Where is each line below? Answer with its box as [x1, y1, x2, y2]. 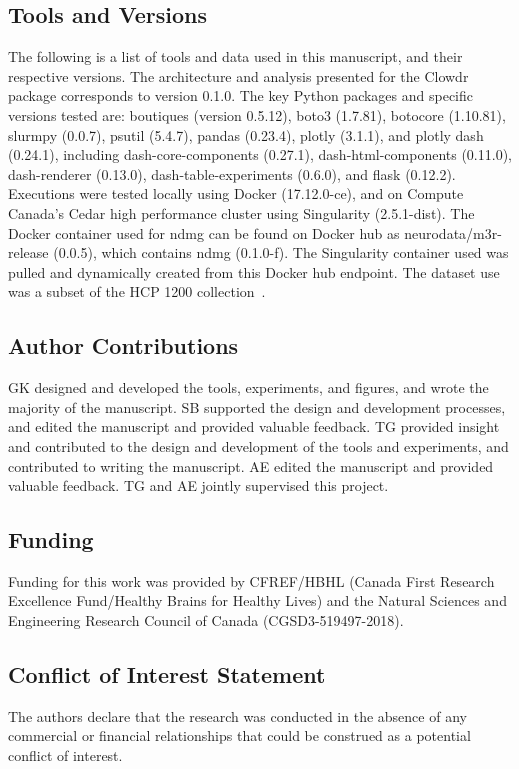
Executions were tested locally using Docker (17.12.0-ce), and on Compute [8, 183, 464, 204]
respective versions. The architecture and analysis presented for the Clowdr [8, 65, 469, 86]
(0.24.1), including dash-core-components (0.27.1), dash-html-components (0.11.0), [8, 144, 512, 165]
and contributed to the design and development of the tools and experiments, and [8, 435, 509, 456]
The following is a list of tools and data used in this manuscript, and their [8, 46, 463, 67]
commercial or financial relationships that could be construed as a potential [8, 725, 471, 746]
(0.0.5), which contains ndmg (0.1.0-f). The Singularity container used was [53, 242, 509, 263]
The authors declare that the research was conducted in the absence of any [8, 705, 467, 726]
